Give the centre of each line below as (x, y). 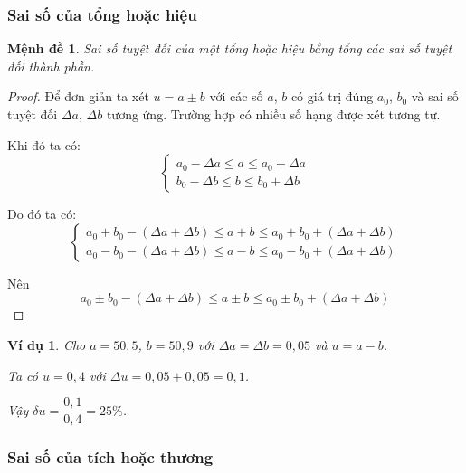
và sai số (435, 96)
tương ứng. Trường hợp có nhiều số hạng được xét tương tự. (273, 114)
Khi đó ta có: (44, 144)
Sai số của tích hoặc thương (110, 457)
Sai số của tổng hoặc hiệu (102, 14)
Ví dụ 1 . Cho (47, 344)
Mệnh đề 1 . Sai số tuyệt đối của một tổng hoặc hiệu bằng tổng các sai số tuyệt (230, 48)
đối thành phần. (51, 66)
